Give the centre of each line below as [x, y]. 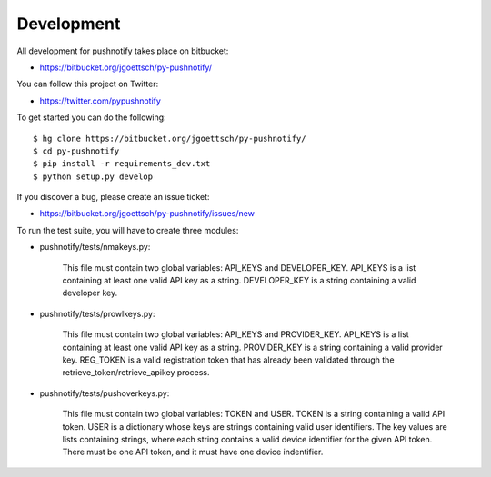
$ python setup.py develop [93, 176]
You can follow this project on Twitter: [88, 84]
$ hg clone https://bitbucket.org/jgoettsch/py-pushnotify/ [170, 138]
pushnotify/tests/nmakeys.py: [95, 247]
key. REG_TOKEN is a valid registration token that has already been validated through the [228, 360]
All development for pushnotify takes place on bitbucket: [123, 51]
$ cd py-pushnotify [76, 151]
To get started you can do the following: [92, 117]
